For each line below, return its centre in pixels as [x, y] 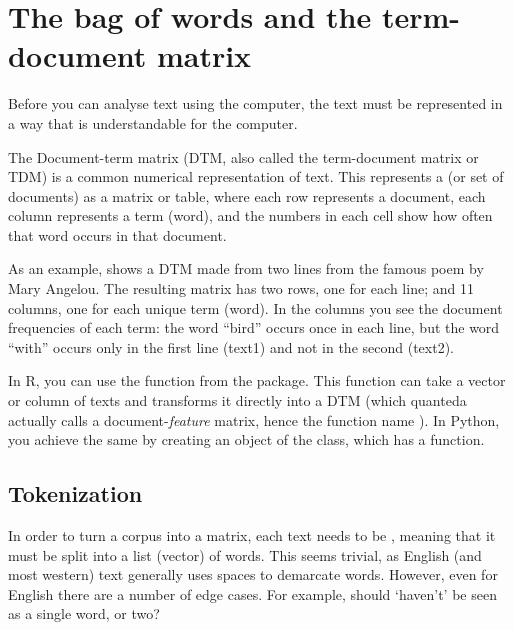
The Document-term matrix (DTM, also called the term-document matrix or [243, 156]
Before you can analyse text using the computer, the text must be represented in [255, 103]
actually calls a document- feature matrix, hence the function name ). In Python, [254, 419]
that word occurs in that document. [117, 234]
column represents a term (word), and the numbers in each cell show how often [250, 215]
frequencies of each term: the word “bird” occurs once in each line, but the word [254, 327]
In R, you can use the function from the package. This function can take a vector [257, 380]
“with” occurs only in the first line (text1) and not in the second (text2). [231, 346]
